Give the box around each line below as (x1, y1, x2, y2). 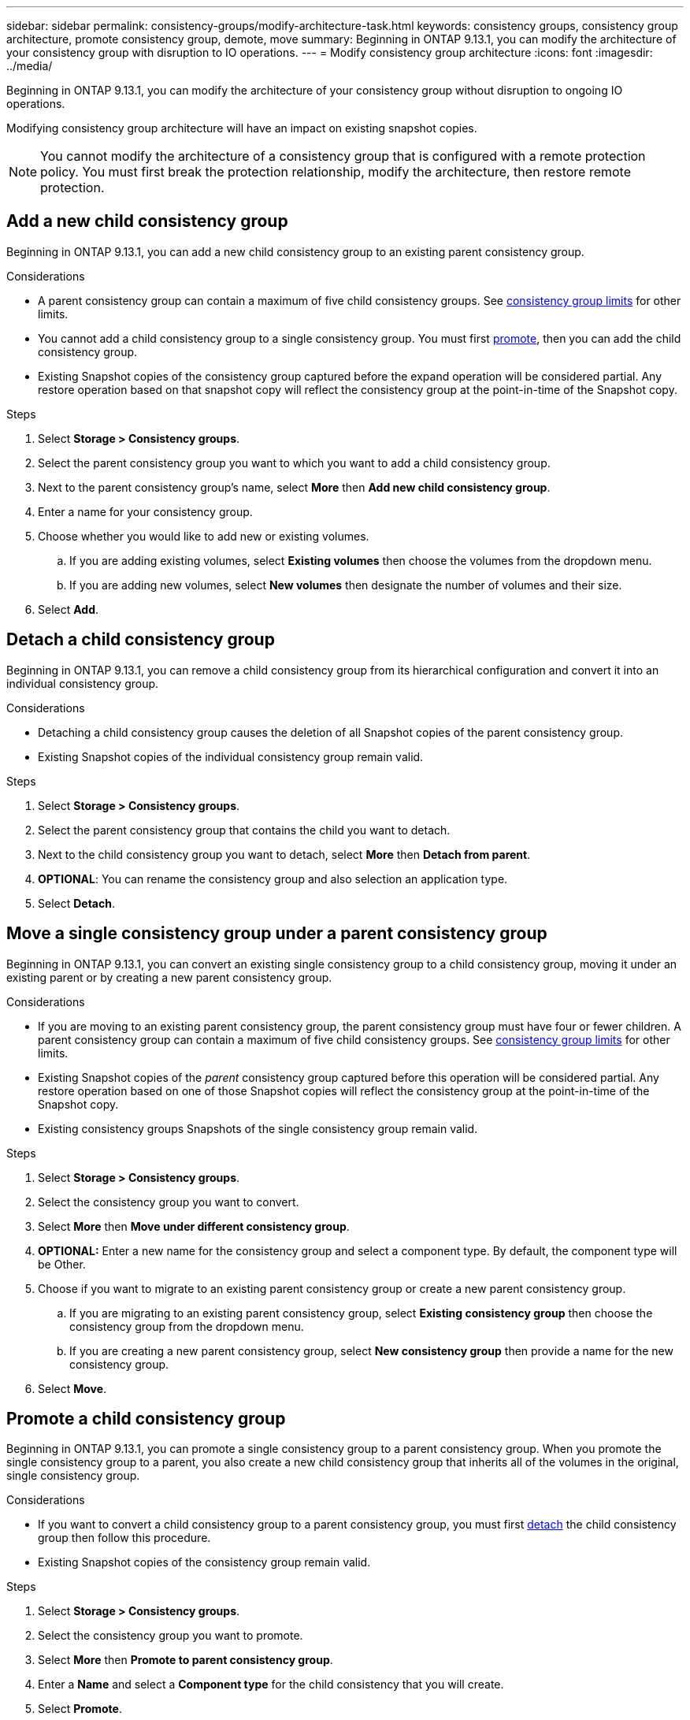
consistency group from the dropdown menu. (69, 1319, 304, 1333)
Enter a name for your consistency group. (38, 504, 253, 518)
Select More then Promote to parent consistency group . (38, 1653, 333, 1667)
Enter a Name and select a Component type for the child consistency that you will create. (38, 1677, 504, 1692)
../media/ (6, 59, 53, 72)
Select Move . (38, 1381, 107, 1395)
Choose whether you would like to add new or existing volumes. (38, 529, 369, 543)
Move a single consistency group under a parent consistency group (6, 923, 547, 944)
